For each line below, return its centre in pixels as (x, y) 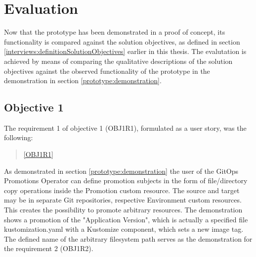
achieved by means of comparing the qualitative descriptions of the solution (118, 61)
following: (19, 137)
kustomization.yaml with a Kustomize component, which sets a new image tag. (124, 229)
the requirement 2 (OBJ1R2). (49, 248)
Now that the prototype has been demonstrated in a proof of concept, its (115, 32)
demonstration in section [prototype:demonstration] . (83, 80)
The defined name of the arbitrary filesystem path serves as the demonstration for (128, 238)
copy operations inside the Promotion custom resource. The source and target (122, 190)
